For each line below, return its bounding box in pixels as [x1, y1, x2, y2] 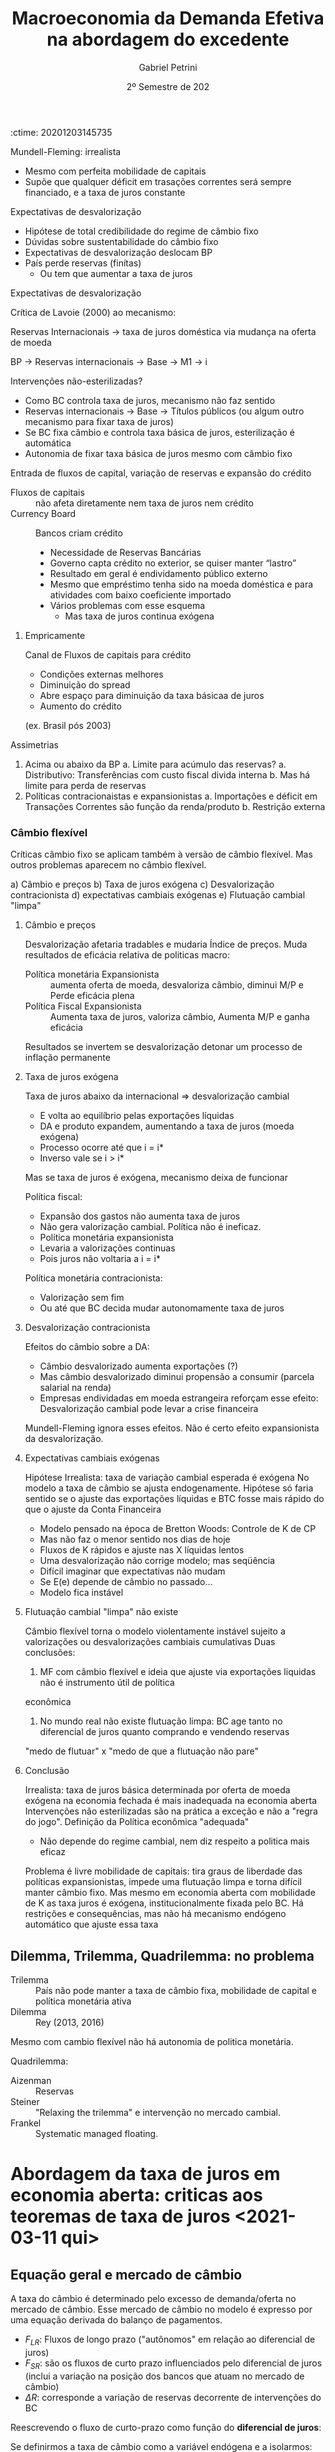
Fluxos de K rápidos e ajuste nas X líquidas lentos [39, 1544, 245, 1556]
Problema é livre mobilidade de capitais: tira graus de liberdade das [24, 1865, 303, 1877]
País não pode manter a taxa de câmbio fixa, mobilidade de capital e [35, 1985, 317, 1997]
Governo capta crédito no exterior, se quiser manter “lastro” [49, 557, 297, 569]
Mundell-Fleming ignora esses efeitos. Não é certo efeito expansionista [24, 1422, 320, 1434]
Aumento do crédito [39, 700, 122, 712]
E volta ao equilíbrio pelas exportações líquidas [39, 1110, 235, 1122]
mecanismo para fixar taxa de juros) [24, 415, 175, 427]
